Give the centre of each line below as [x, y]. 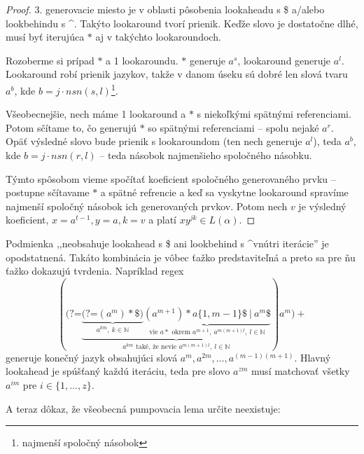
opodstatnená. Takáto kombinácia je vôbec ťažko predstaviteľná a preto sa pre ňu [181, 257]
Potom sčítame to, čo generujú [71, 127]
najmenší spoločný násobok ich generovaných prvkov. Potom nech [147, 206]
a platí [162, 220]
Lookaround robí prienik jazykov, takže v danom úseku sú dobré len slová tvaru [177, 74]
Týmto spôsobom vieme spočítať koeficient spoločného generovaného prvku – [171, 178]
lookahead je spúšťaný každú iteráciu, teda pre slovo [118, 371]
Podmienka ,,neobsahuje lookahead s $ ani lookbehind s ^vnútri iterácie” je [167, 243]
